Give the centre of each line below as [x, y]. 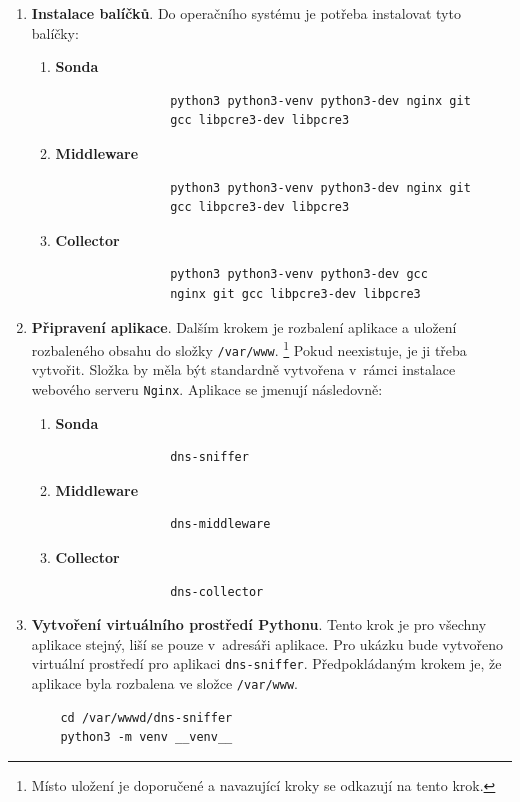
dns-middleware [220, 524]
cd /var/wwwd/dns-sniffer [146, 717]
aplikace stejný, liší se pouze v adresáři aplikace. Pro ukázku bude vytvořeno [267, 643]
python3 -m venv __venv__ [146, 737]
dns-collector [217, 591]
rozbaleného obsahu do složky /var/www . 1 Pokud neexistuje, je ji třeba [249, 348]
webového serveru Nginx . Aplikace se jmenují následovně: [207, 389]
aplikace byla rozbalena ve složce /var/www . [165, 683]
